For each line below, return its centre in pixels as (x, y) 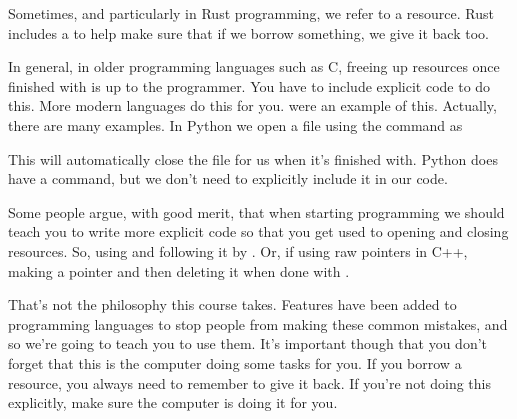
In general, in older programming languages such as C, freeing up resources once (254, 66)
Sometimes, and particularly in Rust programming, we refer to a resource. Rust (251, 13)
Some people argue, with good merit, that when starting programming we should (256, 211)
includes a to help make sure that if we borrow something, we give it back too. (248, 32)
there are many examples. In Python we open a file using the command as (235, 124)
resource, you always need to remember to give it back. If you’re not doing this (249, 382)
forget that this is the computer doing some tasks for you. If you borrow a (235, 362)
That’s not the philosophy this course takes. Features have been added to (232, 304)
